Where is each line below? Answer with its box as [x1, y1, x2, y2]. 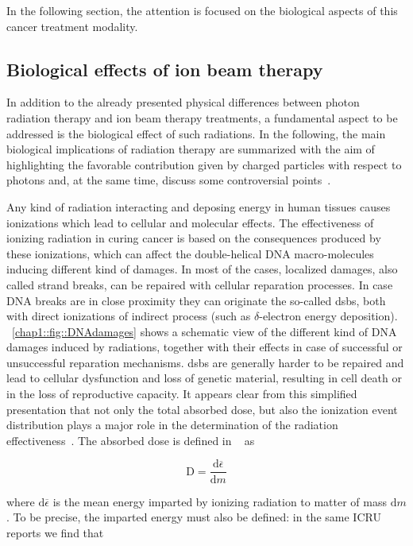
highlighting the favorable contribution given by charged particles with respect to [6, 156, 402, 172]
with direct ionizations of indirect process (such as [6, 308, 251, 324]
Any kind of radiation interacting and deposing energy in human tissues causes [6, 198, 391, 215]
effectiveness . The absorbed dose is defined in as [6, 432, 255, 448]
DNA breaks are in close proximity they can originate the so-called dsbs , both [6, 292, 386, 308]
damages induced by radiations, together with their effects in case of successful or [6, 339, 403, 355]
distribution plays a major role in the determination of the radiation [6, 416, 338, 433]
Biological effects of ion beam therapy [6, 56, 323, 81]
